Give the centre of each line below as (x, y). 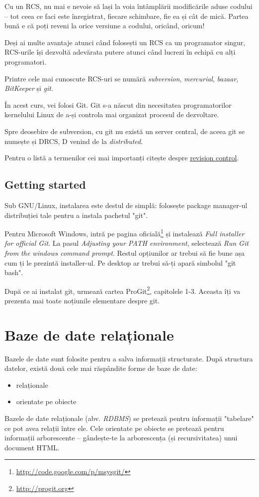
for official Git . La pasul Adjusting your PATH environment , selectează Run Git (127, 243)
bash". (14, 272)
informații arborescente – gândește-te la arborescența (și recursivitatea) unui (121, 438)
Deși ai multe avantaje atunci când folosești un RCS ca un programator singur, (125, 42)
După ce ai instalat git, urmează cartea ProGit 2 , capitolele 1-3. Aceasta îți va (123, 290)
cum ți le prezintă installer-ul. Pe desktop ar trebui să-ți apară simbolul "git (120, 262)
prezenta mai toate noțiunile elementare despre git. (82, 300)
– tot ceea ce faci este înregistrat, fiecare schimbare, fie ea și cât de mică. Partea (127, 16)
